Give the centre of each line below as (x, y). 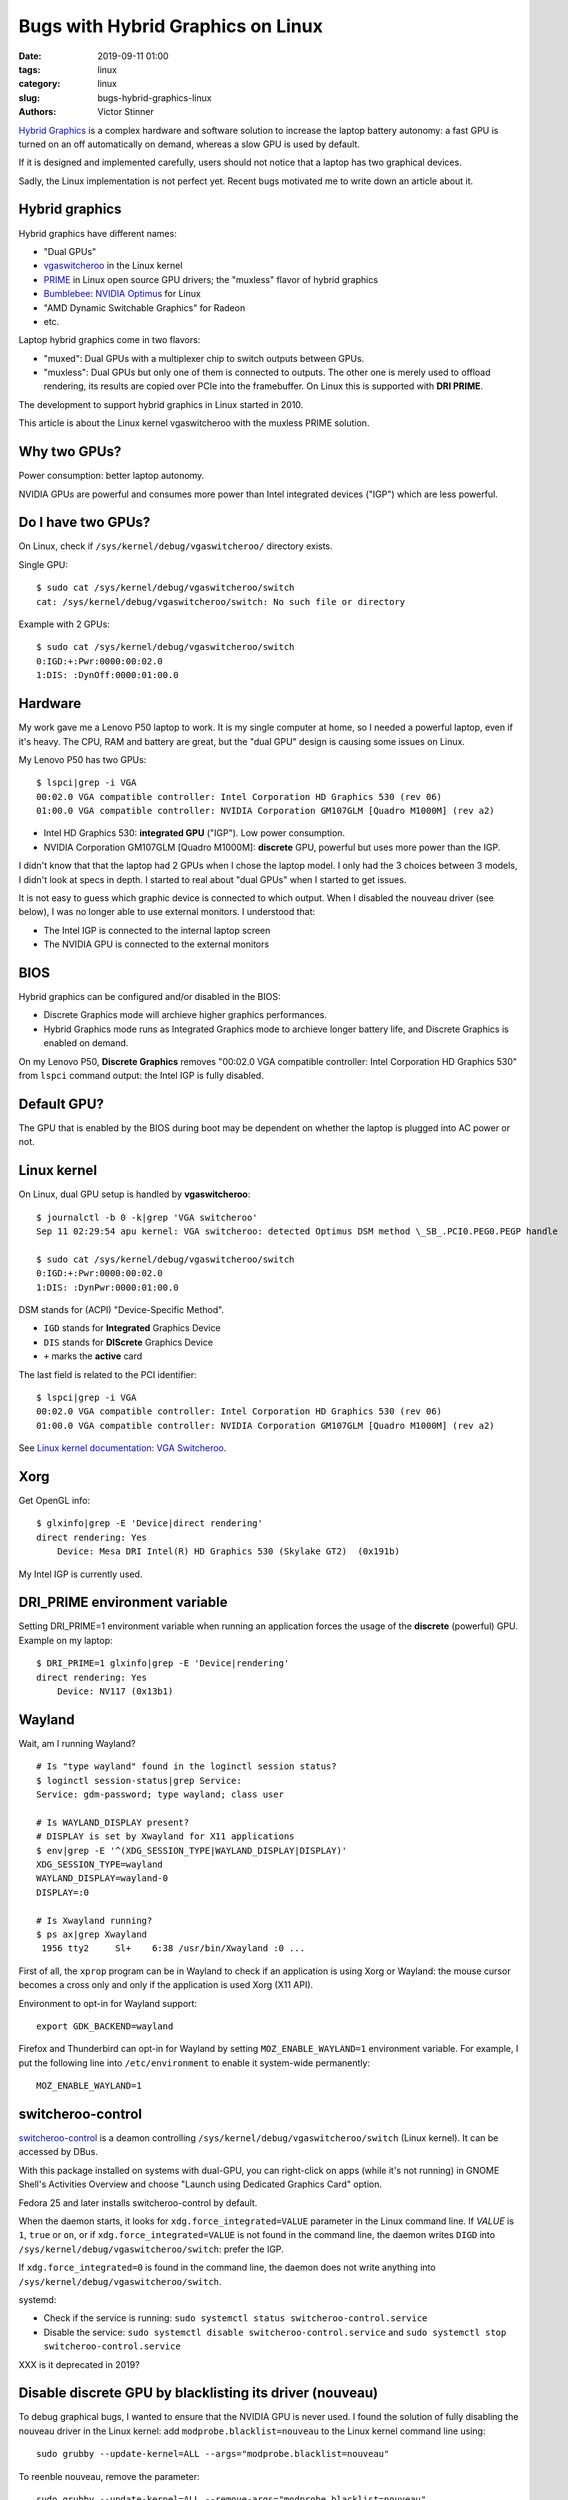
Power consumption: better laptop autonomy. (111, 476)
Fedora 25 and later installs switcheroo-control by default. (138, 2202)
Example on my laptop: (65, 1640)
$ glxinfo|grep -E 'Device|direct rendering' (150, 1523)
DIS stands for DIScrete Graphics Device (128, 1342)
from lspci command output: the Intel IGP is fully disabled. (141, 1076)
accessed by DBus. (58, 2152)
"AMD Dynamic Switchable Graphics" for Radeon (144, 307)
